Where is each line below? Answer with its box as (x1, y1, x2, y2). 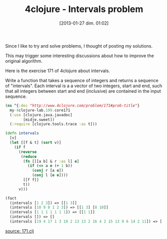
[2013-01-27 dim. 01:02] (59, 20, 109, 26)
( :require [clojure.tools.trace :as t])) (9, 122, 97, 127)
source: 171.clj (5, 228, 34, 234)
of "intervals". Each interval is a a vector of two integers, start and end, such (5, 83, 162, 89)
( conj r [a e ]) (31, 168, 64, 173)
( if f (14, 144, 26, 150)
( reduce (20, 154, 37, 159)
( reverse (18, 149, 37, 154)
